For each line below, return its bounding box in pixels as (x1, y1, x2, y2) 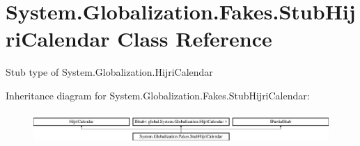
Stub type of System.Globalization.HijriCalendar (6, 65, 213, 79)
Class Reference (117, 24, 272, 53)
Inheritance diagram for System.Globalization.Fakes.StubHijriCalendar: (6, 88, 310, 102)
